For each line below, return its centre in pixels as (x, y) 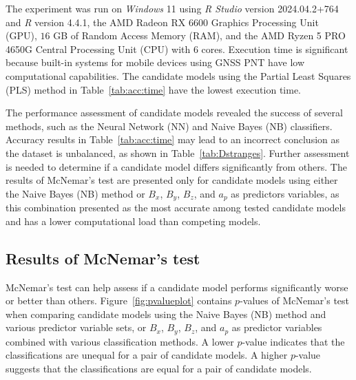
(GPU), (21, 35)
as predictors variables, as (285, 193)
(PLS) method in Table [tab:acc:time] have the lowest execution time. (154, 89)
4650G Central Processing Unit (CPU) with (98, 49)
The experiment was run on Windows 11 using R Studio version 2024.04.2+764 (172, 8)
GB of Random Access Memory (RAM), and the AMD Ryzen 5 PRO (199, 35)
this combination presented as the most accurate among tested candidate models (176, 208)
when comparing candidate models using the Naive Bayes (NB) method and (166, 314)
